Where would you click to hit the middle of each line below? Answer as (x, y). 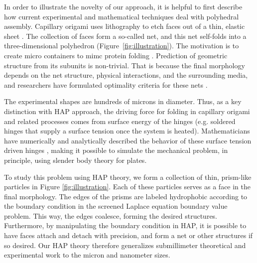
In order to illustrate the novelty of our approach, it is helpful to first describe (123, 6)
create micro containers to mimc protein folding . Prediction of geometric (116, 55)
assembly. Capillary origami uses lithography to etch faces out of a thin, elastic (125, 26)
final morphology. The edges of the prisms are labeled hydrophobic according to (126, 196)
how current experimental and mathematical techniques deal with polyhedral (122, 16)
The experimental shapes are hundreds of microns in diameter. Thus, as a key (123, 101)
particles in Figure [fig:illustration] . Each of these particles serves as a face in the (128, 187)
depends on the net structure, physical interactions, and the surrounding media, (126, 75)
